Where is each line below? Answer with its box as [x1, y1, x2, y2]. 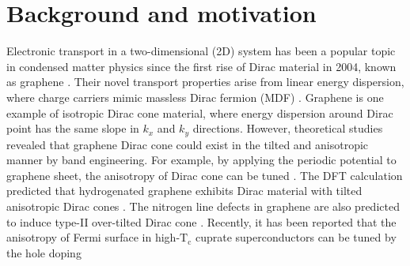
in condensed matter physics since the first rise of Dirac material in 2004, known [6, 58, 397, 74]
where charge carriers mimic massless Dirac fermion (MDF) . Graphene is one [6, 88, 384, 105]
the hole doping [6, 244, 82, 260]
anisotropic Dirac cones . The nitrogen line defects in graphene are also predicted [6, 197, 400, 214]
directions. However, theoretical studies [192, 120, 383, 137]
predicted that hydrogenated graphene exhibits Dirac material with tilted [6, 182, 363, 199]
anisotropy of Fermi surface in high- [6, 229, 180, 245]
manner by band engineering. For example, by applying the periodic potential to [6, 152, 397, 168]
